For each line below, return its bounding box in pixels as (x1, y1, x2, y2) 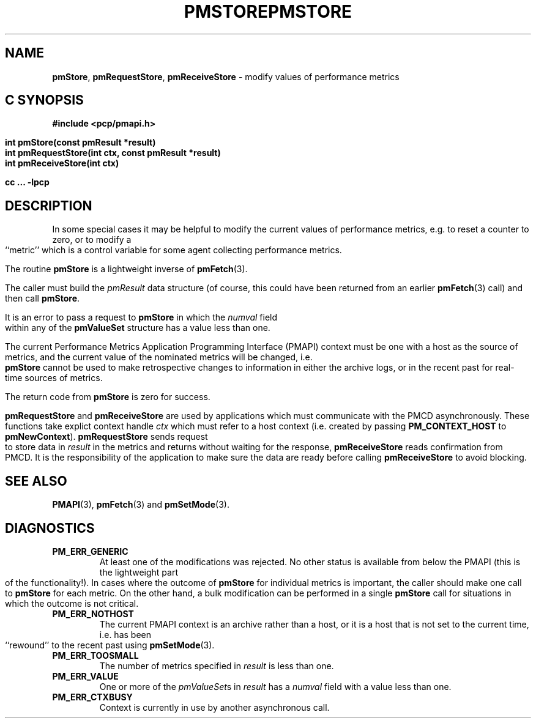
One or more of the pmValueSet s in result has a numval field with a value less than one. (99, 681, 452, 692)
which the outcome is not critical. (5, 598, 139, 609)
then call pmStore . (5, 293, 80, 304)
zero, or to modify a (52, 234, 132, 245)
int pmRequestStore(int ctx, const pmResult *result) (5, 147, 221, 158)
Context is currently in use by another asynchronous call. (99, 702, 330, 713)
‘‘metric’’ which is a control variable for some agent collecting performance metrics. (5, 245, 342, 256)
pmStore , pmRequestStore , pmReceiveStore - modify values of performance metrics (52, 71, 400, 82)
